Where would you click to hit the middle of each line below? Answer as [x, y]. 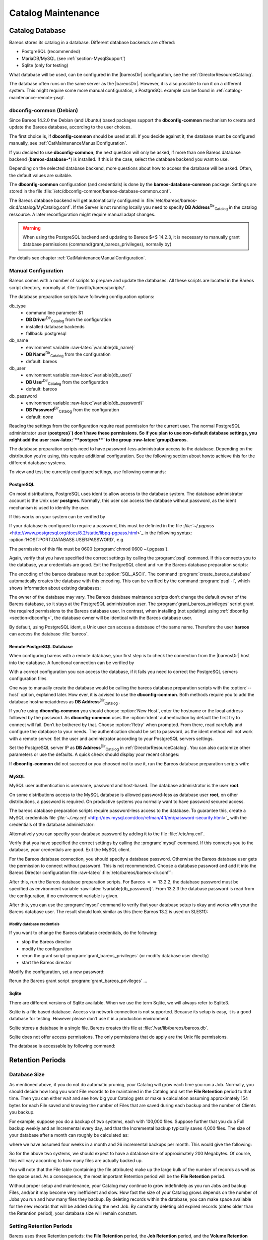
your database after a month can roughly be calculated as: [69, 1135]
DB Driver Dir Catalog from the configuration [69, 320]
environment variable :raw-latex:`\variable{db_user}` [79, 375]
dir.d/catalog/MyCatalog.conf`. [40, 207]
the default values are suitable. [41, 175]
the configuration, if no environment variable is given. [64, 896]
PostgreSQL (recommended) [51, 52]
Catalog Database [37, 31]
